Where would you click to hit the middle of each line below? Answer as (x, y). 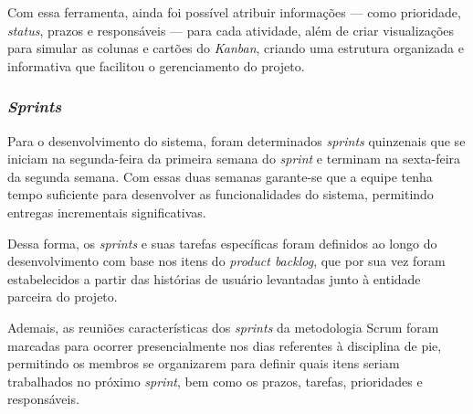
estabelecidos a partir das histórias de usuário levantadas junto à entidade (214, 278)
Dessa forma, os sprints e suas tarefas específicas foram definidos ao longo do (222, 243)
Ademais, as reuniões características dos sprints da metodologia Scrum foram (223, 327)
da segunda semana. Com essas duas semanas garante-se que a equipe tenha (220, 176)
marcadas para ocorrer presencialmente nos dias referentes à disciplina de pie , (225, 345)
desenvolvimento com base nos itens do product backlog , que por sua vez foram (226, 261)
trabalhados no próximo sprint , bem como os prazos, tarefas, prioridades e (215, 381)
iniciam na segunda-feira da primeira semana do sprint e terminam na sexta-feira (234, 159)
